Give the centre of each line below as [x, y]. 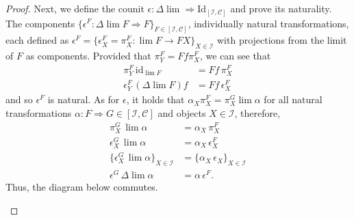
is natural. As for [84, 99]
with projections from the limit [282, 40]
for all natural [293, 99]
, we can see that [235, 56]
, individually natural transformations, [268, 23]
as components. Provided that [88, 56]
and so [19, 99]
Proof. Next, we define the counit [75, 8]
